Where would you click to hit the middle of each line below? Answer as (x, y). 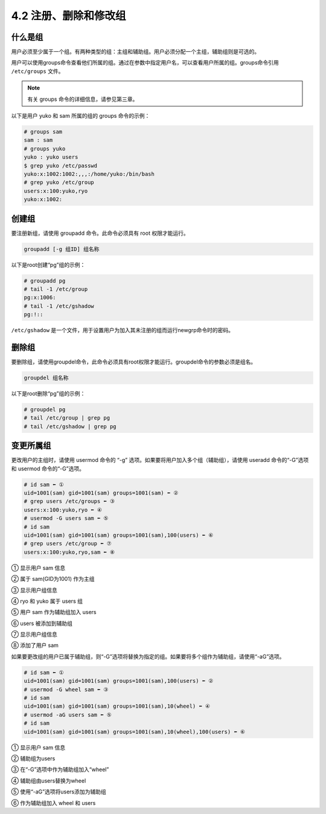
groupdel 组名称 (46, 378)
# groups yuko (45, 149)
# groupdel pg (45, 409)
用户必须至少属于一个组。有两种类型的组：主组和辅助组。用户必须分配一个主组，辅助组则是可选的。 (135, 52)
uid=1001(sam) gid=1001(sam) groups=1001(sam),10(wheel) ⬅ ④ (117, 706)
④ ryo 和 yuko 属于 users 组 (47, 601)
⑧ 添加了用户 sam (35, 646)
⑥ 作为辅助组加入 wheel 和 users (53, 803)
